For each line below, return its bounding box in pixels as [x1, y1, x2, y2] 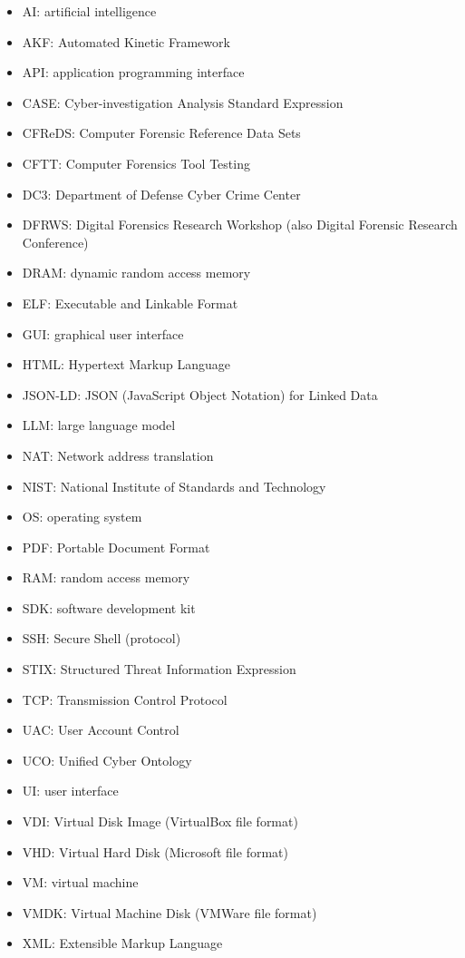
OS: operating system [22, 507, 142, 526]
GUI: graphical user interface [22, 324, 184, 343]
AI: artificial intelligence [22, 2, 157, 20]
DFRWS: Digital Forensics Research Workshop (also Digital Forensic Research [22, 215, 458, 234]
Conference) [22, 232, 89, 251]
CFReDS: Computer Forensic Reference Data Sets [22, 123, 301, 142]
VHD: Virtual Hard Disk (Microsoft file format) [22, 842, 288, 861]
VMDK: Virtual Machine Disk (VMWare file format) [22, 903, 317, 922]
